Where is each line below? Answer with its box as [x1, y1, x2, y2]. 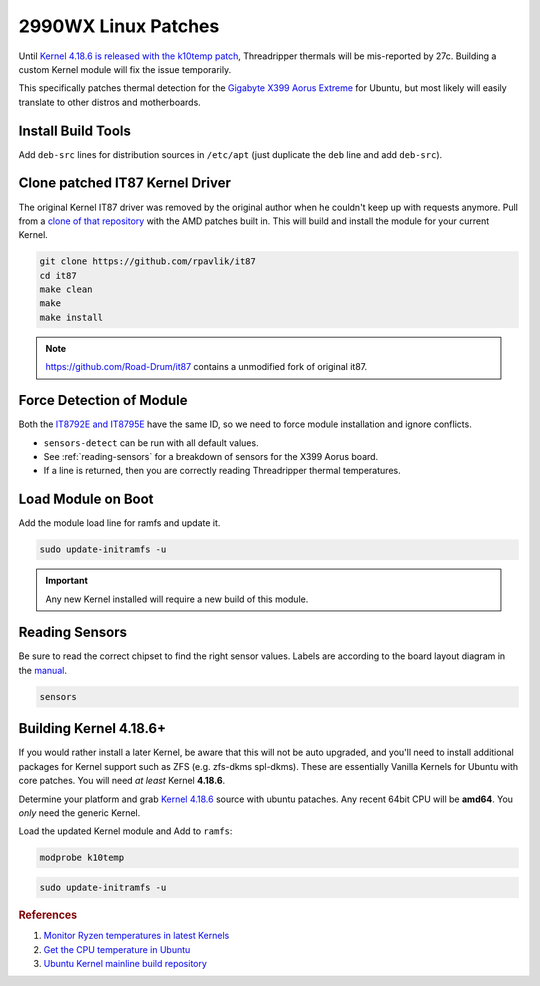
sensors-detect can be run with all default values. [43, 436, 259, 449]
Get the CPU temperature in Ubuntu [43, 943, 191, 955]
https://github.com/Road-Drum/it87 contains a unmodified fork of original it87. [45, 361, 368, 373]
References [18, 908, 78, 922]
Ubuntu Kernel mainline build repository [43, 957, 207, 969]
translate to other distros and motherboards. [18, 96, 202, 108]
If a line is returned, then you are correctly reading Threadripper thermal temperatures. [43, 465, 401, 477]
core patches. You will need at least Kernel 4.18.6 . [18, 775, 226, 787]
